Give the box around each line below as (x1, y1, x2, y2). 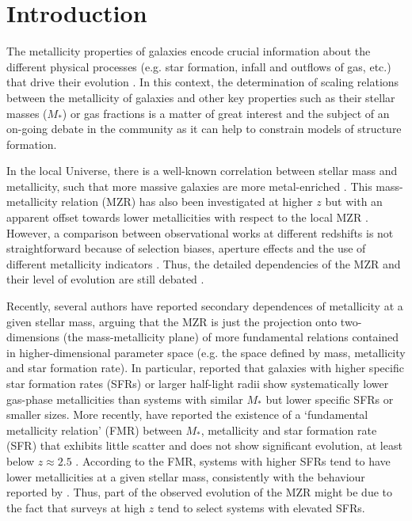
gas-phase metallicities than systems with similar (6, 390, 243, 407)
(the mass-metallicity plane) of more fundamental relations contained (63, 329, 399, 345)
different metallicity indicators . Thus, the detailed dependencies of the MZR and (6, 255, 401, 272)
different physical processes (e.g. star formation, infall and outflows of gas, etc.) (6, 58, 391, 74)
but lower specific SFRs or (265, 390, 394, 407)
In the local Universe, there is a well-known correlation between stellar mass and (6, 162, 398, 179)
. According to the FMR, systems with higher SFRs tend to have (75, 452, 391, 469)
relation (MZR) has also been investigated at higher (61, 193, 313, 210)
